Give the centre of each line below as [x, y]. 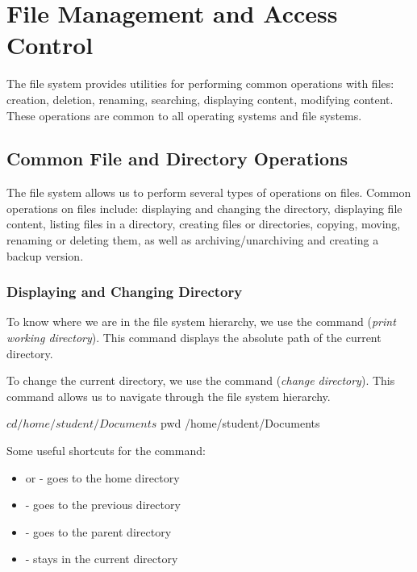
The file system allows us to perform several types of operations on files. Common [209, 192]
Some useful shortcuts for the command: [106, 451]
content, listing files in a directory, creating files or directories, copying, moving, [204, 224]
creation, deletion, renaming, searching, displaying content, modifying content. [200, 99]
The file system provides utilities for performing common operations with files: [200, 84]
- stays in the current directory [102, 559]
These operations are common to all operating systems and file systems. [184, 115]
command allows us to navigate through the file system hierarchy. [169, 396]
